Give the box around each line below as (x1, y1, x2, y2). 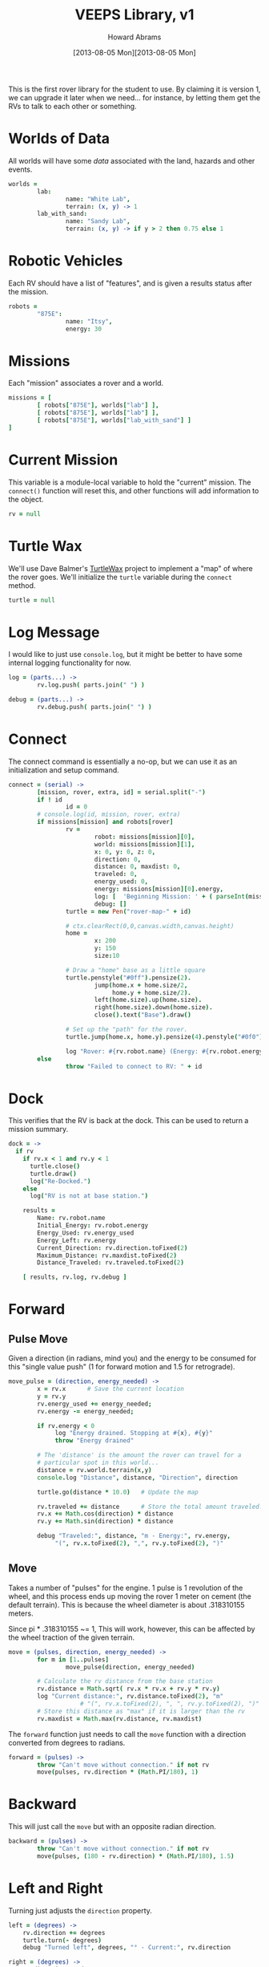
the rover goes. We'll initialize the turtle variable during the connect (8, 572, 232, 582)
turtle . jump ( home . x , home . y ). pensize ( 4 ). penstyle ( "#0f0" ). (65, 1032, 267, 1040)
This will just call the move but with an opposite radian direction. (8, 1822, 216, 1831)
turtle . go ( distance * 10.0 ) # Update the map (37, 1488, 199, 1496)
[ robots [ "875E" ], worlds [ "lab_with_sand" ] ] (37, 416, 192, 424)
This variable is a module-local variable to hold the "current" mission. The (8, 477, 251, 487)
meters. (8, 1608, 34, 1618)
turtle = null (8, 596, 56, 604)
